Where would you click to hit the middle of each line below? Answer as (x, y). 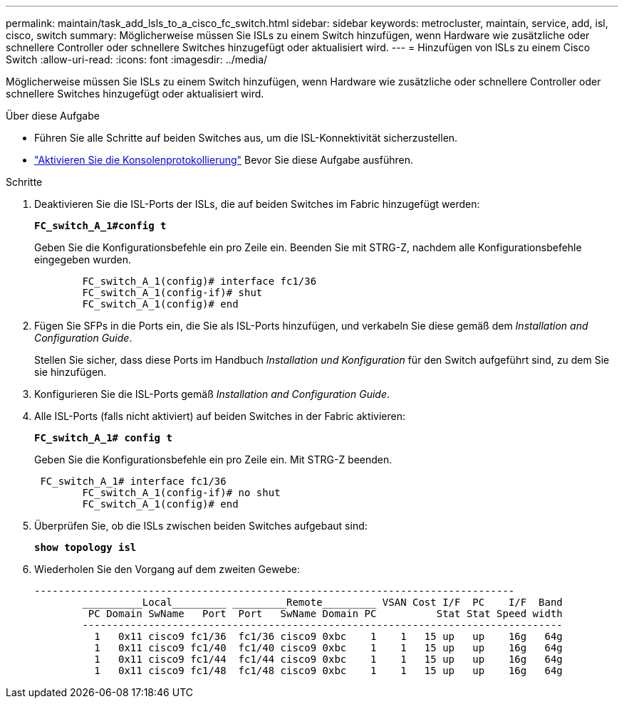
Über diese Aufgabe (53, 116)
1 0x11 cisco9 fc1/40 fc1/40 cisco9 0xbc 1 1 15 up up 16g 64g (328, 648)
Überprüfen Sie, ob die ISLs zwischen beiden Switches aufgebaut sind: (201, 526)
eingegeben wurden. (83, 259)
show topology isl (85, 547)
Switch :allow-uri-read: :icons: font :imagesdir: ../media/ (137, 59)
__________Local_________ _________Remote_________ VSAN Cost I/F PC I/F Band (322, 602)
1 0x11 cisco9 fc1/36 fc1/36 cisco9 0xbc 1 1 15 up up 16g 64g (328, 636)
